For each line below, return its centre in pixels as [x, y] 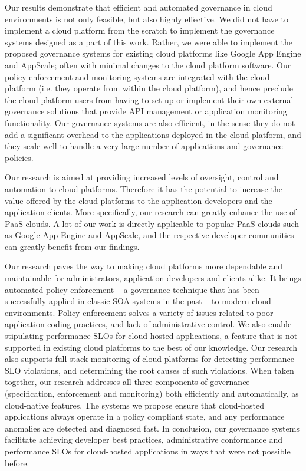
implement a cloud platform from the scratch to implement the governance [140, 30]
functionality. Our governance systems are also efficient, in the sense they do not [150, 122]
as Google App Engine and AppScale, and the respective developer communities [149, 235]
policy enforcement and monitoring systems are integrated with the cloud [137, 76]
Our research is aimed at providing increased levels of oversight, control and [142, 177]
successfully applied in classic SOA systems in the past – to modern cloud [138, 301]
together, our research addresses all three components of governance [127, 382]
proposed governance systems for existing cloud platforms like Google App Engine [153, 53]
